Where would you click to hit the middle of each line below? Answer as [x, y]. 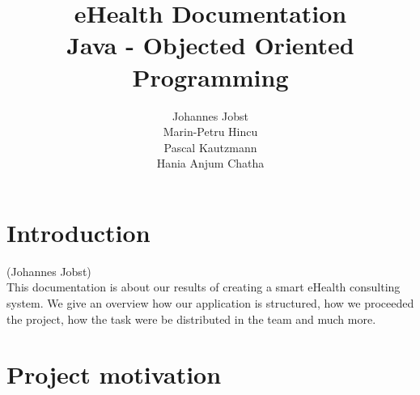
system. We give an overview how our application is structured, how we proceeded [210, 303]
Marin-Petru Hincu [210, 132]
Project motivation [114, 374]
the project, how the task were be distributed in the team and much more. [191, 319]
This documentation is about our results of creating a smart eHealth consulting [204, 287]
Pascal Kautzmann [210, 147]
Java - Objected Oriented [210, 45]
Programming [210, 76]
